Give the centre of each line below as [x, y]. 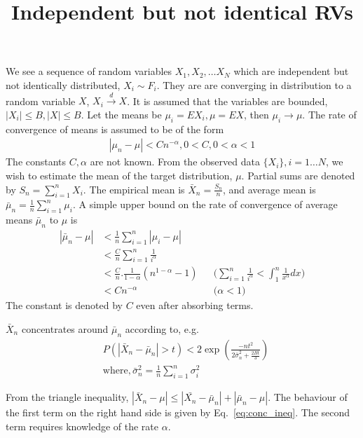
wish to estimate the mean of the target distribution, [119, 175]
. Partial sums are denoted [298, 175]
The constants [36, 162]
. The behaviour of [308, 397]
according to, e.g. [162, 328]
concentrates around [65, 328]
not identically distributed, [63, 84]
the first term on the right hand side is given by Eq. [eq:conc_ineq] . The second [178, 412]
